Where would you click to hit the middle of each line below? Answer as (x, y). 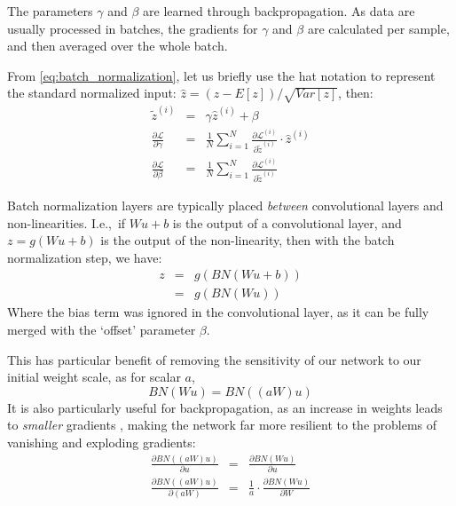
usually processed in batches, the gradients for (133, 28)
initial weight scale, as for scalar (94, 377)
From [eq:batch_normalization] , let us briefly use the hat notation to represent (221, 75)
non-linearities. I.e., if (67, 222)
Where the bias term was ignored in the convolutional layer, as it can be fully (218, 312)
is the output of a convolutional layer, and (287, 222)
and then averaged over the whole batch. (118, 46)
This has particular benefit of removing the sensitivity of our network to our (214, 359)
